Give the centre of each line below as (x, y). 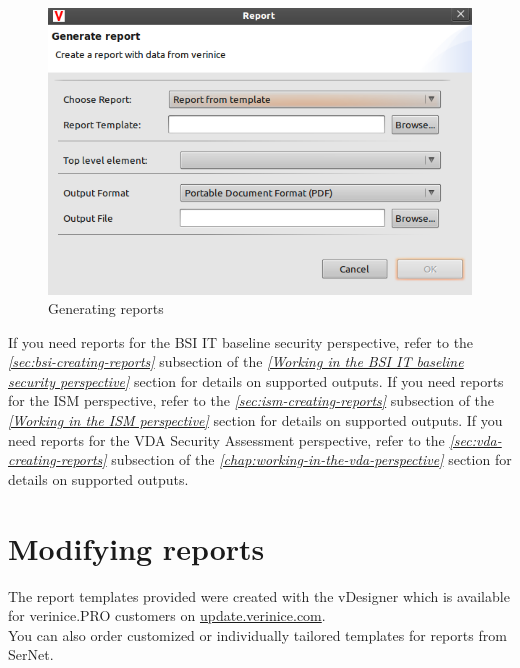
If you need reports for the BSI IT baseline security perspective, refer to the (241, 341)
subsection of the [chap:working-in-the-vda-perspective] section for (311, 459)
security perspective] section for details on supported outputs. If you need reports (256, 380)
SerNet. (31, 654)
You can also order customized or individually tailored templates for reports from (257, 634)
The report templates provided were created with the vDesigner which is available (259, 595)
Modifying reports (136, 547)
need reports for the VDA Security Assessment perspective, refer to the (226, 439)
